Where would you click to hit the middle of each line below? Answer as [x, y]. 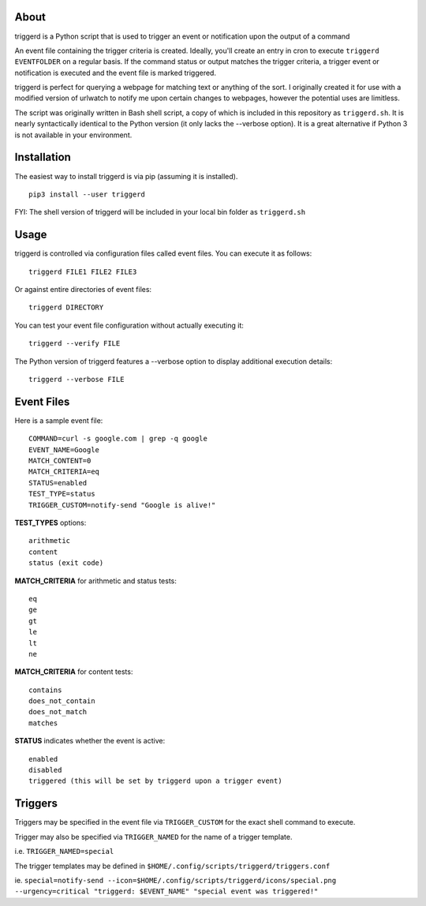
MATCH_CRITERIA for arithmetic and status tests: [95, 581]
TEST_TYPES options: [50, 522]
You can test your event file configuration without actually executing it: [129, 325]
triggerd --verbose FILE [77, 379]
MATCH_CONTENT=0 [60, 461]
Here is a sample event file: [59, 420]
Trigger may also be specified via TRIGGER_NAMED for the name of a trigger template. [153, 837]
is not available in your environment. [73, 135]
